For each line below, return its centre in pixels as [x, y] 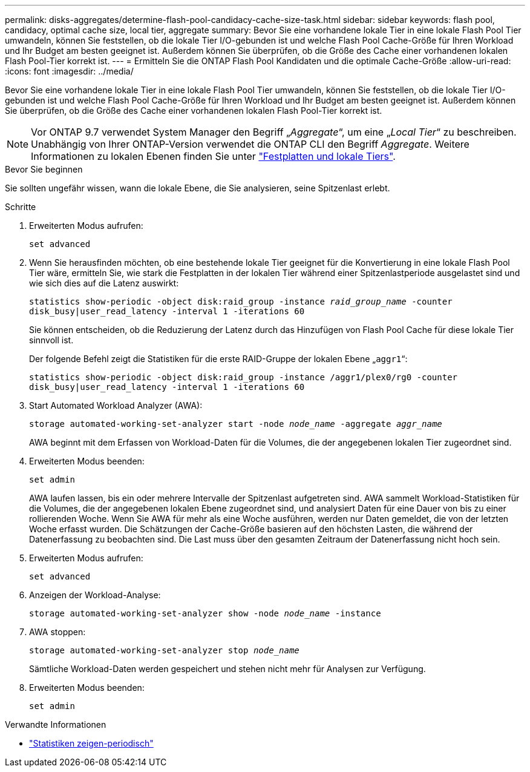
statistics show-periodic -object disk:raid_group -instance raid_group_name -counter [241, 302]
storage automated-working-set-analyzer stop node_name [164, 650]
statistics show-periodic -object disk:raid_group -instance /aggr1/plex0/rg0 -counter [244, 377]
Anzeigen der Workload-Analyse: [95, 595]
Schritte [21, 207]
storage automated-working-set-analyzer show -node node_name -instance [205, 613]
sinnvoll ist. [51, 340]
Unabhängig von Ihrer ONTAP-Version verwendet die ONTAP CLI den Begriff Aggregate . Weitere [250, 144]
